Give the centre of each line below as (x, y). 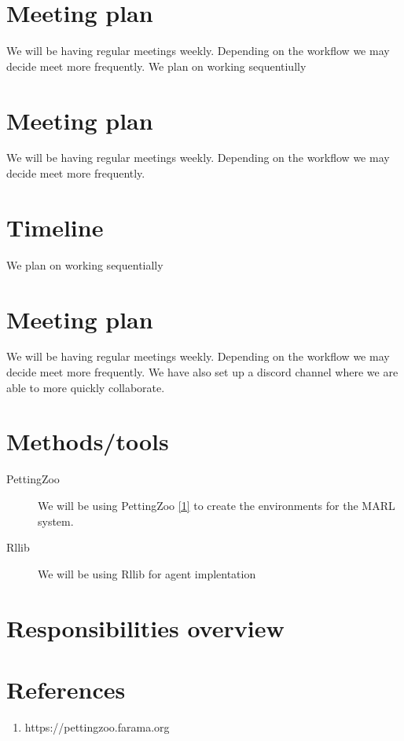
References (66, 689)
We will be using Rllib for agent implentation (147, 573)
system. (56, 521)
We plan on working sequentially (85, 264)
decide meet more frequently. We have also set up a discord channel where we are (202, 372)
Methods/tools (88, 441)
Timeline (55, 227)
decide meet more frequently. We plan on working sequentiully (156, 66)
